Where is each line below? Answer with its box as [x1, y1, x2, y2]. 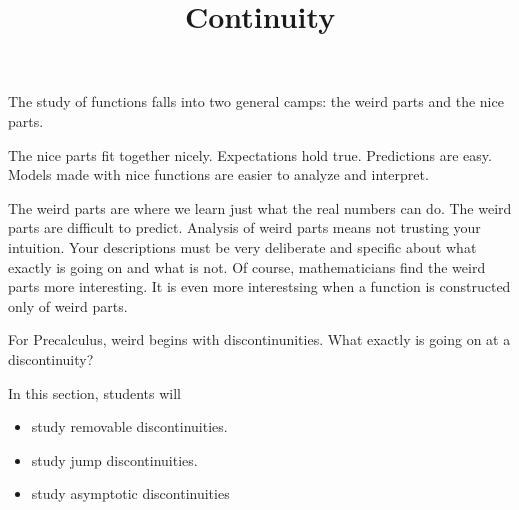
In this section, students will [8, 382, 181, 403]
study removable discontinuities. [31, 416, 228, 437]
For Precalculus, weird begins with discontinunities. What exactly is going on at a [8, 329, 511, 350]
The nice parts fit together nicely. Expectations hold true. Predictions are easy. [8, 144, 492, 165]
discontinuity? [8, 348, 94, 369]
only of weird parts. [8, 295, 128, 316]
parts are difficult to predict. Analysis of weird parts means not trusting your [8, 217, 481, 238]
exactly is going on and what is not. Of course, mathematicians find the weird [8, 256, 486, 277]
